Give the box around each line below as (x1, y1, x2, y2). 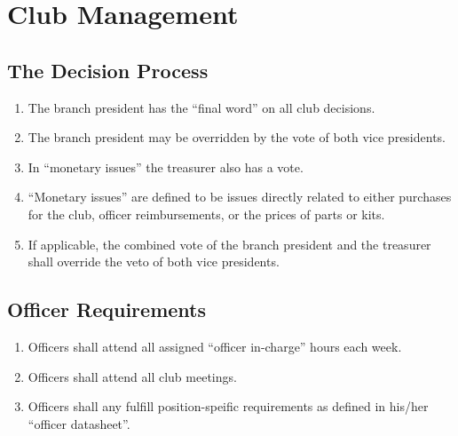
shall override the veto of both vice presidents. (28, 252, 280, 271)
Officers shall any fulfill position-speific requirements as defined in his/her (28, 397, 429, 416)
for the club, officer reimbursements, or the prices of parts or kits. (28, 204, 385, 223)
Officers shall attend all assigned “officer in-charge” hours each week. (28, 337, 402, 355)
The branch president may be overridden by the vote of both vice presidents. (28, 128, 446, 147)
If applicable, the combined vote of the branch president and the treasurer (28, 234, 431, 253)
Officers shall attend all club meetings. (28, 367, 237, 385)
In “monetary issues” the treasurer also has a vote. (28, 157, 304, 176)
